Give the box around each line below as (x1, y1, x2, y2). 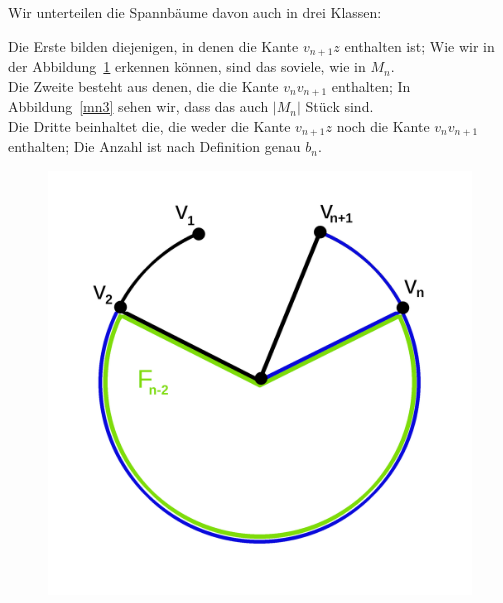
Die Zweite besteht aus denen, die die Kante (8, 75, 279, 96)
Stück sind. (305, 96, 374, 117)
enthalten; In (331, 75, 411, 96)
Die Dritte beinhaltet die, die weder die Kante (8, 115, 291, 136)
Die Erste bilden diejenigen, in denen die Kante (8, 35, 299, 56)
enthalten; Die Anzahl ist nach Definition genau (8, 136, 301, 157)
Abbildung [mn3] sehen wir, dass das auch (8, 96, 269, 117)
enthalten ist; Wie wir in (344, 35, 495, 56)
